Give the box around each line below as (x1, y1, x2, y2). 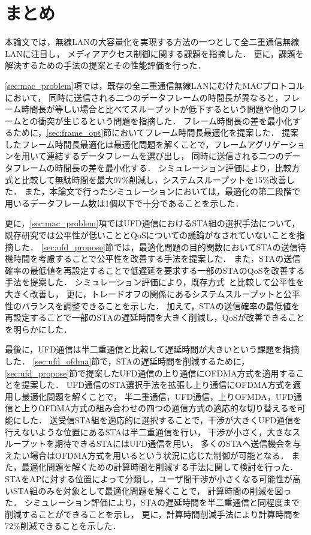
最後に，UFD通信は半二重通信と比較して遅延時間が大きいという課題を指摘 (5, 343, 300, 355)
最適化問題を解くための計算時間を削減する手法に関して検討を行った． (21, 461, 298, 473)
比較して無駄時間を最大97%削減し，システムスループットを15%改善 (21, 173, 286, 186)
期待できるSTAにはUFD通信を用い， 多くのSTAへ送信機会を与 (55, 437, 301, 450)
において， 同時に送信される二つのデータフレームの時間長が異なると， (5, 91, 283, 103)
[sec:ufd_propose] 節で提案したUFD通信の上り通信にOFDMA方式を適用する (5, 366, 296, 379)
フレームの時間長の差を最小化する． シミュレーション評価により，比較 (13, 162, 292, 174)
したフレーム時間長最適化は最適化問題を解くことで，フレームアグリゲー (5, 138, 289, 150)
